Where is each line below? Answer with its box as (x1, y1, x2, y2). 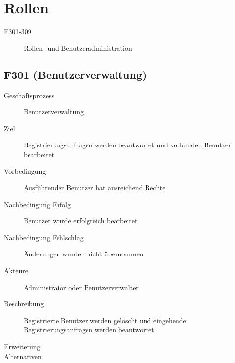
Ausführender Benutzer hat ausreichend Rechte (24, 182, 166, 193)
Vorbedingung (4, 166, 46, 176)
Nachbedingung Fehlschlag (4, 232, 84, 242)
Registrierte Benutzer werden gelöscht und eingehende (24, 315, 186, 325)
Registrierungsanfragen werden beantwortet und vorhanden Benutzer (24, 140, 231, 150)
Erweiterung (4, 341, 41, 352)
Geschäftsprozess (4, 90, 55, 100)
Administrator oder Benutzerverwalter (24, 282, 139, 292)
